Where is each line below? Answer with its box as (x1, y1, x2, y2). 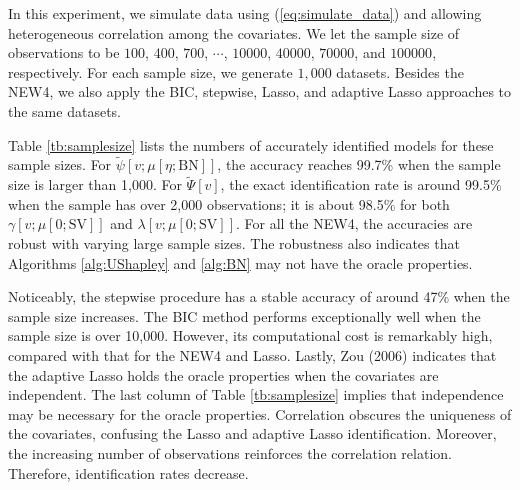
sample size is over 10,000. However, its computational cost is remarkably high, (8, 325, 493, 346)
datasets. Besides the (336, 61, 464, 82)
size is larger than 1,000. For (8, 174, 182, 195)
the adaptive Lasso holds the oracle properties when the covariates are (8, 364, 439, 385)
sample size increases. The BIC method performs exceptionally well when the (8, 305, 481, 326)
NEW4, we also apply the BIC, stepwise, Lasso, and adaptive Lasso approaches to (8, 81, 512, 102)
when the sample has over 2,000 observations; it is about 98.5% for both (8, 193, 450, 214)
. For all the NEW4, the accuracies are (236, 213, 473, 234)
